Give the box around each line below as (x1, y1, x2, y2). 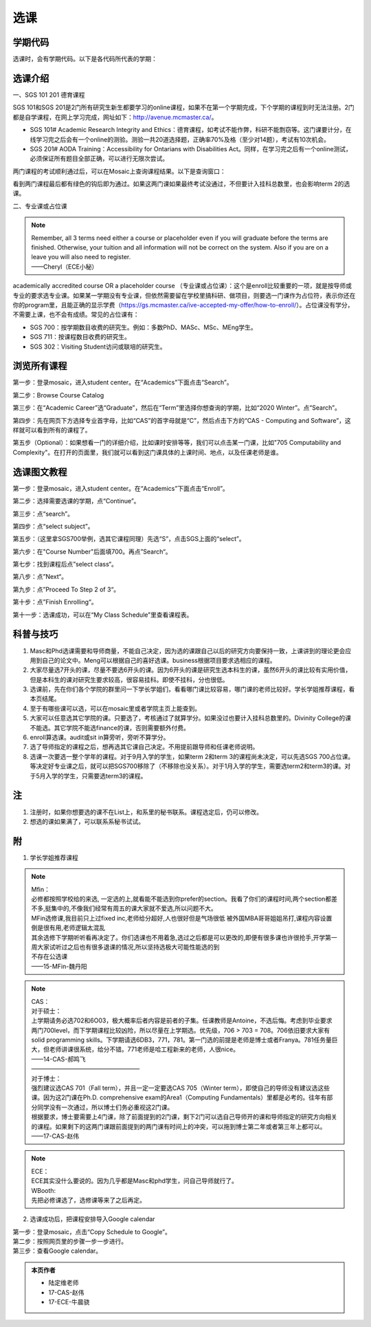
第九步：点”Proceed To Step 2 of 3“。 (12, 585, 120, 593)
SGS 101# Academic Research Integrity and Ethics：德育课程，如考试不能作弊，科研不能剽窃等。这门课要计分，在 (30, 126, 352, 134)
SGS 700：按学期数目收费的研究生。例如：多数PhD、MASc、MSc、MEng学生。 (30, 323, 257, 331)
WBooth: (31, 1186, 56, 1194)
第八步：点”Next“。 (12, 573, 68, 581)
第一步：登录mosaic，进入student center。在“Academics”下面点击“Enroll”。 (12, 484, 229, 492)
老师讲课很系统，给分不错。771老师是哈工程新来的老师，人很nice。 (49, 1045, 240, 1053)
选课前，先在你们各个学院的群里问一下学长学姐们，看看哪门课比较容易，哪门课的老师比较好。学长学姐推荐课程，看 (30, 685, 355, 694)
